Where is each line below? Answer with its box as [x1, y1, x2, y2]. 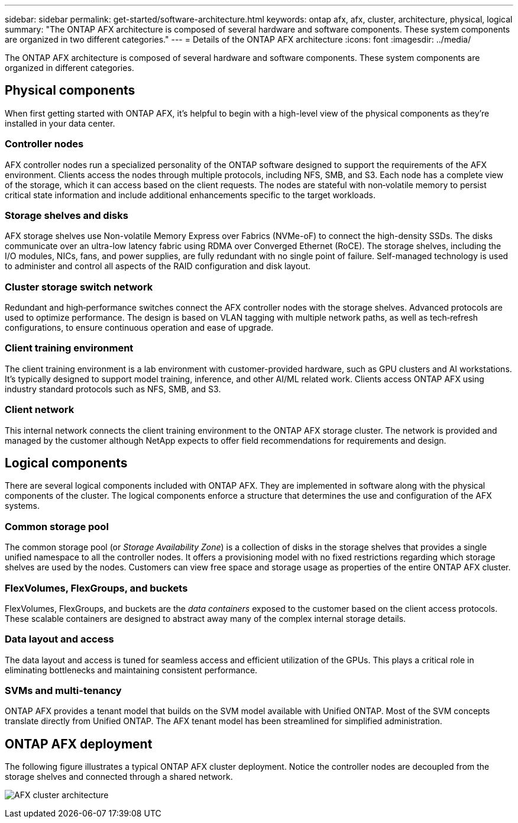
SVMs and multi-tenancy [5, 685, 122, 697]
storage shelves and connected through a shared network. [5, 772, 233, 782]
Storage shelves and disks [5, 209, 128, 221]
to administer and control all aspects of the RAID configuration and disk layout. [5, 261, 311, 272]
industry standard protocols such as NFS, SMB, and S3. [5, 383, 221, 394]
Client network [5, 404, 75, 416]
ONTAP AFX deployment [5, 736, 153, 751]
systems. [5, 501, 40, 511]
